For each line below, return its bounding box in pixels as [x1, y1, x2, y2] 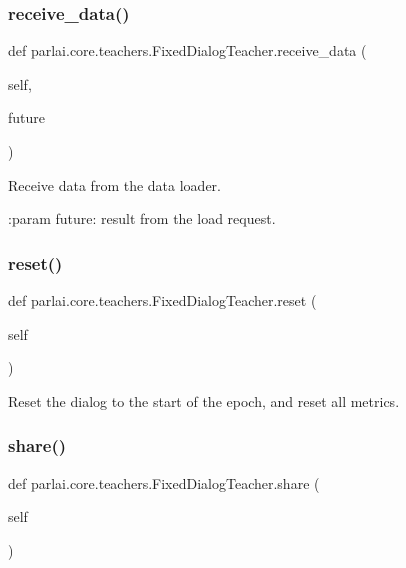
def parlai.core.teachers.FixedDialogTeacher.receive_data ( [8, 40, 367, 61]
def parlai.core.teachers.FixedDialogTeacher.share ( [8, 472, 320, 493]
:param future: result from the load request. [8, 208, 276, 229]
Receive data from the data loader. [8, 174, 221, 195]
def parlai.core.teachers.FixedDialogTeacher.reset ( [8, 290, 317, 310]
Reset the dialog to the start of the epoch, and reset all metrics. [8, 390, 400, 411]
